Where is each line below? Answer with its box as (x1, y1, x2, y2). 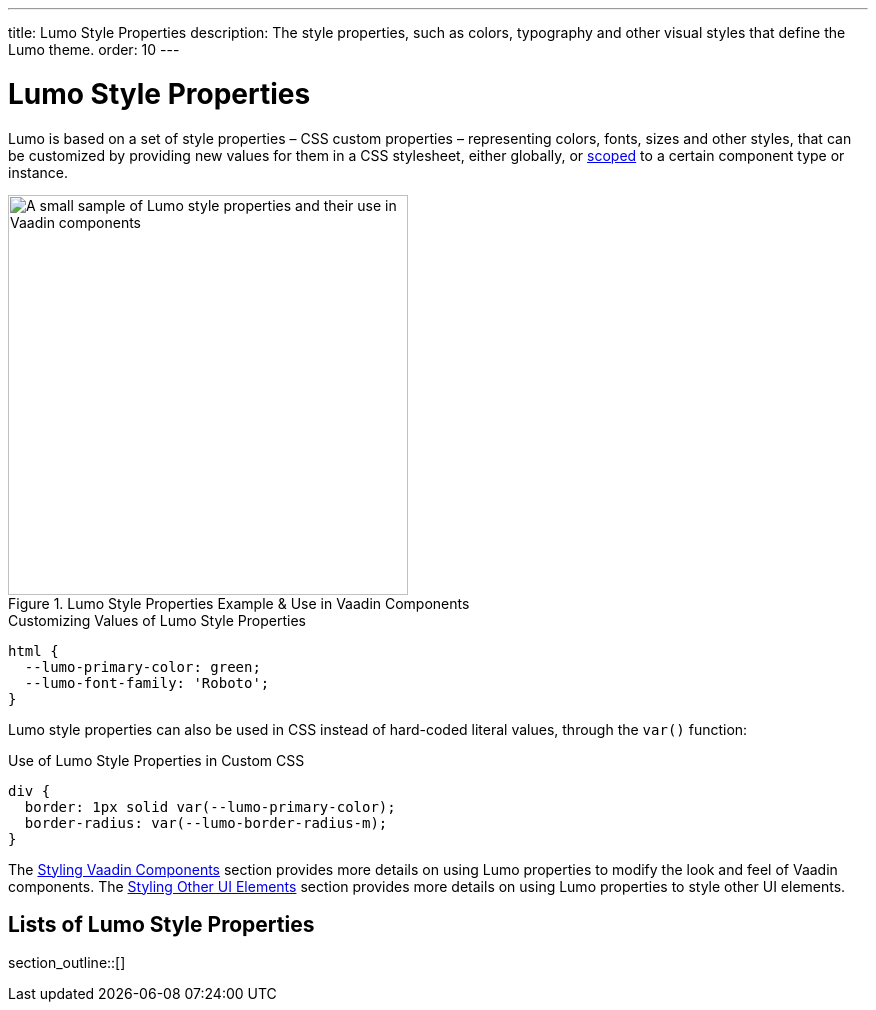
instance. (8, 163, 69, 181)
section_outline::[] (8, 954, 126, 972)
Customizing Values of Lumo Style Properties (8, 611, 306, 629)
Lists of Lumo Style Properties (8, 911, 315, 937)
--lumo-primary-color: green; (24, 658, 261, 675)
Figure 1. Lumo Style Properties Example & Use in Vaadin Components (8, 594, 470, 612)
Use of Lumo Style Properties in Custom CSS (8, 751, 305, 769)
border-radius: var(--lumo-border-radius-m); (24, 814, 388, 831)
